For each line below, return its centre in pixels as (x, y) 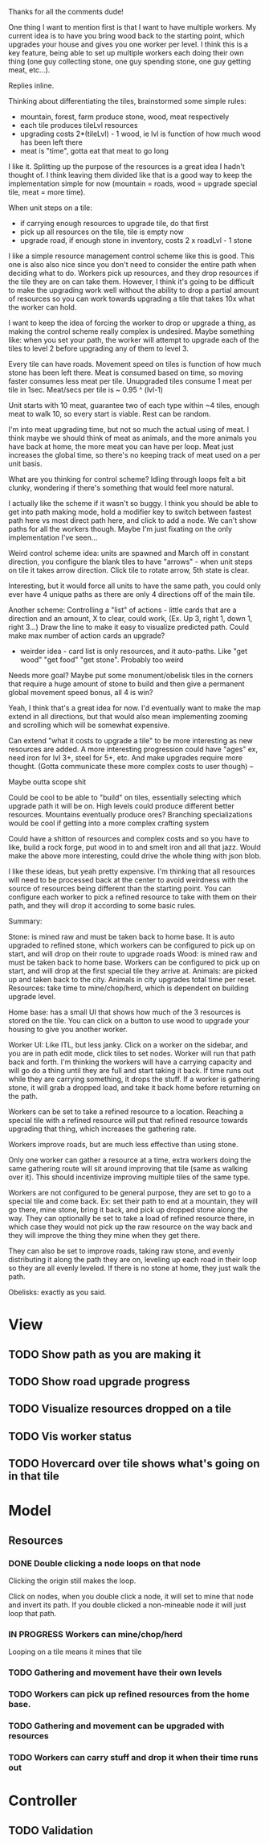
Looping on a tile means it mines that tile (75, 1652)
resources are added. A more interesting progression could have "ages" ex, (133, 749)
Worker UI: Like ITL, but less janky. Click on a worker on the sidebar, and (128, 1045)
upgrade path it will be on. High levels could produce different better (121, 806)
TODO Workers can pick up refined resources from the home (129, 1694)
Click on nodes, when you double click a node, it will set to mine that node (131, 1597)
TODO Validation (51, 1831)
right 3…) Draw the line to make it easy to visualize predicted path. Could (129, 627)
